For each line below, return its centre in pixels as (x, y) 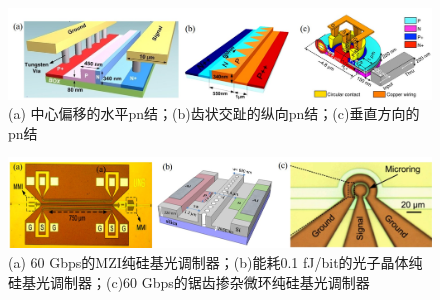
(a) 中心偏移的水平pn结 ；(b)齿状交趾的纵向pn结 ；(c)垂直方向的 (214, 113)
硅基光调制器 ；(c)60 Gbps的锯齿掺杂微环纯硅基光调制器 (189, 281)
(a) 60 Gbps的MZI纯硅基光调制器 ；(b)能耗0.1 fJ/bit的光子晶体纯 (215, 262)
